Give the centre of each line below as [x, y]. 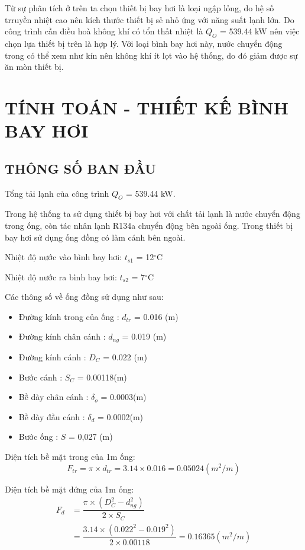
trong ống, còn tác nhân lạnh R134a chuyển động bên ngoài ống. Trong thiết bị [149, 225]
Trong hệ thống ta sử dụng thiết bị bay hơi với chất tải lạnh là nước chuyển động [152, 214]
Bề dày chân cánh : [53, 397]
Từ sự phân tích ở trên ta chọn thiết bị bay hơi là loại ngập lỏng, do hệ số [139, 8]
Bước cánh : [40, 377]
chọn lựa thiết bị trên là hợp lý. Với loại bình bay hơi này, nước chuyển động [144, 43]
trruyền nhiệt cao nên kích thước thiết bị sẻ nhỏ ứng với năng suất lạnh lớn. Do [150, 19]
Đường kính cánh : [52, 356]
